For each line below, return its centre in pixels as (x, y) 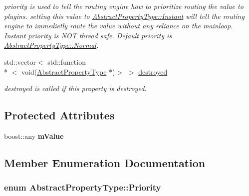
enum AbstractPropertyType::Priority (83, 187)
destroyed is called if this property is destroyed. (75, 88)
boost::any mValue (34, 136)
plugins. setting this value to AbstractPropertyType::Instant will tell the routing (124, 16)
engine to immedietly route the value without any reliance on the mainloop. (119, 26)
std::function (67, 61)
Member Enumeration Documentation (105, 162)
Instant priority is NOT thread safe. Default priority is (88, 35)
